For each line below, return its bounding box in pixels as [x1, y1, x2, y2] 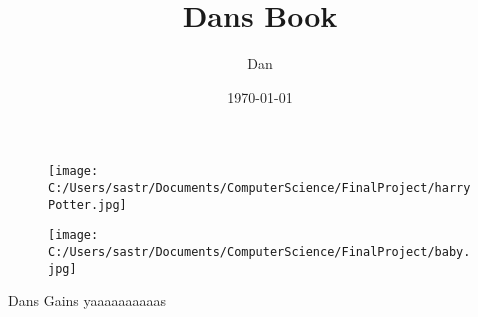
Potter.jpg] [48, 197, 127, 212]
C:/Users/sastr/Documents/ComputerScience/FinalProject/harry [48, 180, 471, 195]
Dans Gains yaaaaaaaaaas [8, 290, 167, 311]
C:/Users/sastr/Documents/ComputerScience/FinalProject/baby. [48, 244, 471, 259]
